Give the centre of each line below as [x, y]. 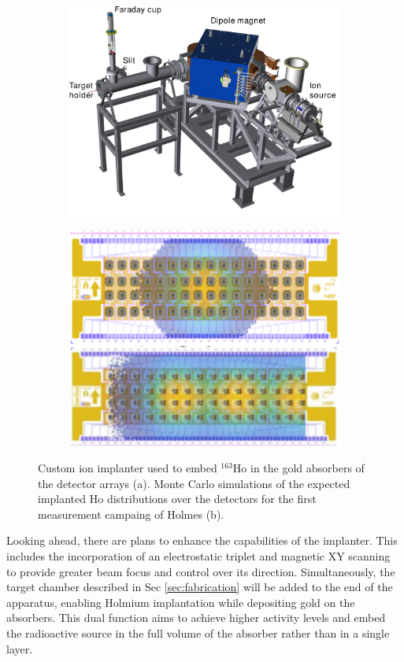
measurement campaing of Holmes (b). [131, 514]
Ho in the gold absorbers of [298, 467]
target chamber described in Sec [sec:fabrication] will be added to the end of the [200, 587]
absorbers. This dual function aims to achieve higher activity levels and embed [196, 618]
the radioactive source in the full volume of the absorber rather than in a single [198, 632]
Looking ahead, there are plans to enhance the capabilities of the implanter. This [202, 540]
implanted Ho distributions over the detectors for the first [177, 499]
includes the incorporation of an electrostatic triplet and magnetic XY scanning [198, 555]
